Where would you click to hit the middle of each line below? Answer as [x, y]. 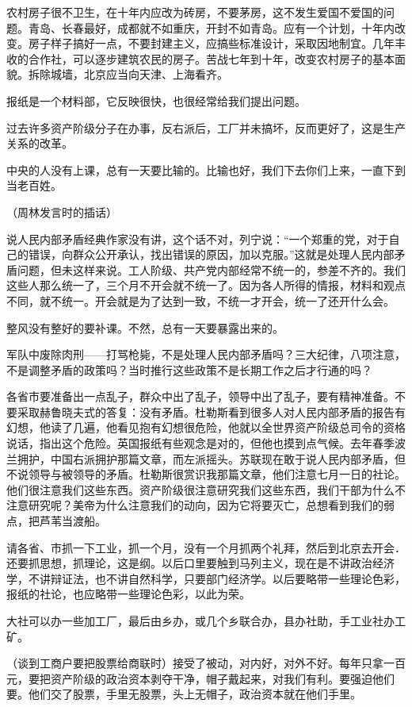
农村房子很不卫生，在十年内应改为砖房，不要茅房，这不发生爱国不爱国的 [195, 12]
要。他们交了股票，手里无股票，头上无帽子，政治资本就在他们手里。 [184, 694]
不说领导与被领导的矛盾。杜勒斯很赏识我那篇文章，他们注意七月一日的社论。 [206, 474]
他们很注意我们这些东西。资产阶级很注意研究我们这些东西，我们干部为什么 [200, 489]
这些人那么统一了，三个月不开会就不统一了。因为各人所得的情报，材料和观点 [206, 285]
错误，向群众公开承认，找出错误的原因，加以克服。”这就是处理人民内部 [211, 254]
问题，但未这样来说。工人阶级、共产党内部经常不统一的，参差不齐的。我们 [211, 269]
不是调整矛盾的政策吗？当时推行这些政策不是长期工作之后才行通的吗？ [189, 369]
